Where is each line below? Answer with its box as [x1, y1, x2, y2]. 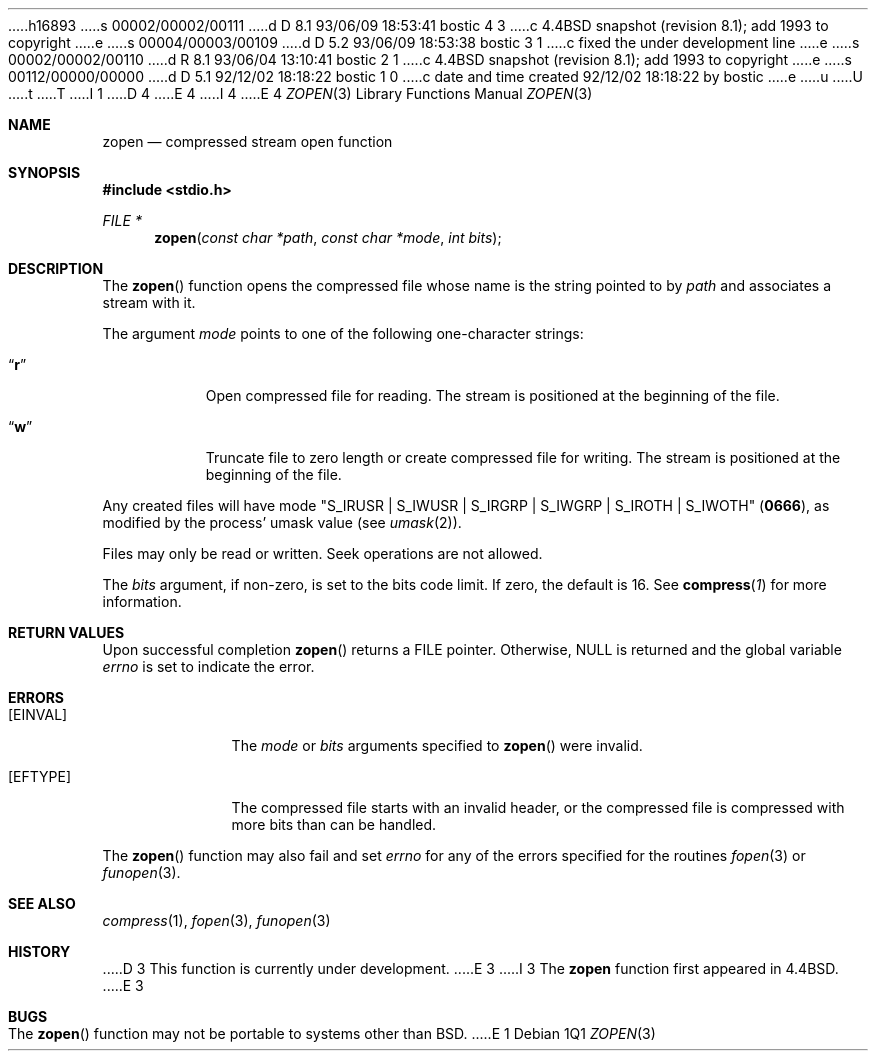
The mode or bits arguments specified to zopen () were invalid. [231, 737, 643, 754]
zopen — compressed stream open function [102, 133, 393, 150]
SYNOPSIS [8, 164, 81, 181]
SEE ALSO [8, 895, 76, 912]
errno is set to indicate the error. [102, 658, 315, 675]
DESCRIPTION [8, 260, 104, 277]
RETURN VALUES [8, 624, 125, 641]
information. [102, 593, 182, 610]
